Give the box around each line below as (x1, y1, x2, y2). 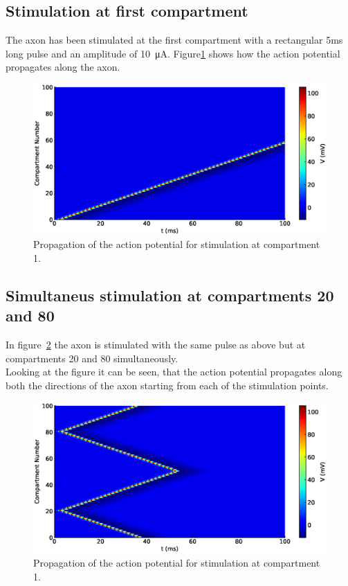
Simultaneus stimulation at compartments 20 (6, 284, 334, 305)
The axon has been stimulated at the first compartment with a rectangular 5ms (6, 33, 343, 47)
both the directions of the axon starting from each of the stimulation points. (6, 378, 329, 392)
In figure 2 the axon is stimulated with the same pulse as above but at (6, 337, 306, 352)
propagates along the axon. (6, 60, 120, 74)
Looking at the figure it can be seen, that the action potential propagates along (6, 364, 342, 379)
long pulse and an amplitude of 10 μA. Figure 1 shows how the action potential (6, 46, 340, 60)
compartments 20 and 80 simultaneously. (6, 350, 178, 365)
